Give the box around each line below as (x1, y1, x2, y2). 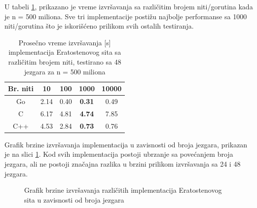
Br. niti (8, 83, 34, 94)
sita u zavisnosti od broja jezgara (24, 194, 124, 205)
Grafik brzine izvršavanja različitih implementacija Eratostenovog (24, 185, 222, 195)
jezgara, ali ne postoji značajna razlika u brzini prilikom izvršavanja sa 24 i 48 (4, 158, 241, 169)
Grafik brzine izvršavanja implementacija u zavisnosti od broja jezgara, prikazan (4, 139, 248, 149)
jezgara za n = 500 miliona (24, 66, 106, 76)
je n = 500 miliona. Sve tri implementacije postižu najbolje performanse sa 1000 (4, 11, 247, 21)
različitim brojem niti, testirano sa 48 (8, 56, 121, 67)
